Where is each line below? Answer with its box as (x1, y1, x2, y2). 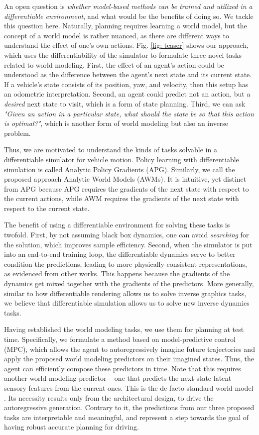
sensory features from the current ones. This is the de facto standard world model (4, 382, 254, 393)
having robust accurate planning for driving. (4, 422, 139, 432)
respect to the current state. (4, 203, 90, 213)
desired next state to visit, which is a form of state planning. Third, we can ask (4, 98, 246, 109)
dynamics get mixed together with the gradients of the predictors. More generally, (4, 278, 254, 289)
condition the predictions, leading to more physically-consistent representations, (4, 258, 247, 269)
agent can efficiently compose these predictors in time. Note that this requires (4, 363, 241, 373)
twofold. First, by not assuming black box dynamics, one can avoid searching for (4, 229, 249, 240)
